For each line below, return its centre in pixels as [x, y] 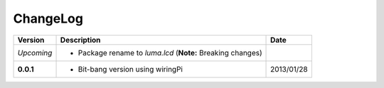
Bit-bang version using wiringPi [130, 69]
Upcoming [35, 53]
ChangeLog [48, 18]
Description [80, 40]
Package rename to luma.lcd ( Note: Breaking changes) [170, 53]
